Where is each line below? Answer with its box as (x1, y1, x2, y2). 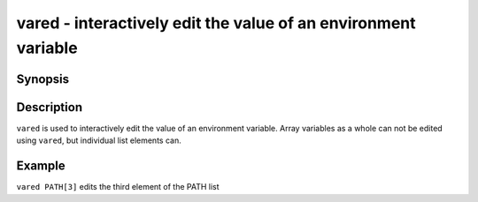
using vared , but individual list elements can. (16, 135, 181, 146)
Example (16, 159, 66, 174)
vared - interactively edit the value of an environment (16, 13, 416, 33)
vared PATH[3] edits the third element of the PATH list (16, 182, 220, 192)
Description (16, 100, 83, 115)
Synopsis (16, 71, 70, 86)
